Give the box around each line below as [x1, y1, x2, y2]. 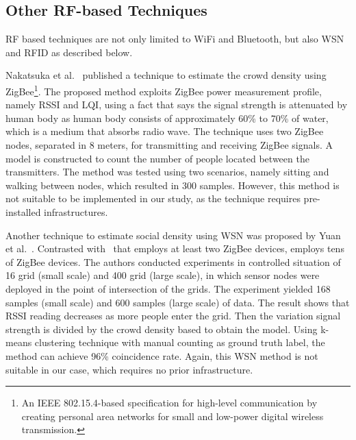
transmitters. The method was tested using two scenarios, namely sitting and [5, 164, 329, 179]
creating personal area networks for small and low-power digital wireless [21, 408, 324, 423]
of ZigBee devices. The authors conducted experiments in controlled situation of [5, 254, 341, 269]
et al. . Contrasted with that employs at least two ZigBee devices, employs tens [5, 241, 344, 256]
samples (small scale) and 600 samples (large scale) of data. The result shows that [5, 295, 350, 309]
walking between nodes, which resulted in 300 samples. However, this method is [5, 178, 340, 192]
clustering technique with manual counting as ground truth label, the [34, 335, 325, 350]
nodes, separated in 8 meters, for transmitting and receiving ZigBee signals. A [5, 138, 333, 152]
